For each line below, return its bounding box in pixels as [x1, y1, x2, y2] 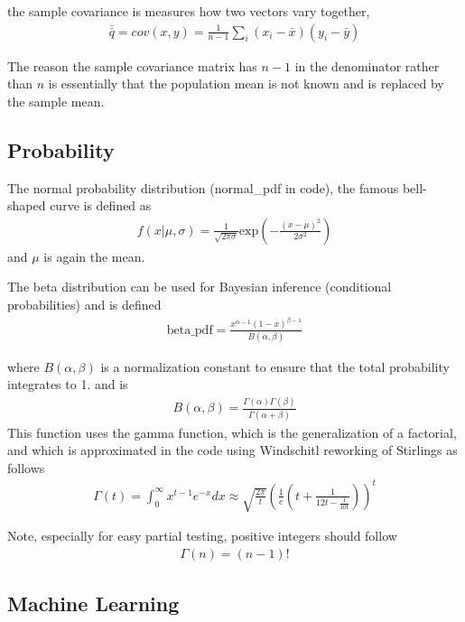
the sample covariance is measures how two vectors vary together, [7, 2, 370, 20]
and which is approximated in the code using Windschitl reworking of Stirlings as [7, 441, 458, 460]
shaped [7, 196, 46, 215]
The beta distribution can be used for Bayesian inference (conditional [7, 277, 392, 296]
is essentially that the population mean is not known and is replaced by [48, 74, 444, 93]
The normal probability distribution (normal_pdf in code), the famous [7, 178, 399, 197]
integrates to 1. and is [7, 375, 128, 394]
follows [7, 458, 45, 477]
